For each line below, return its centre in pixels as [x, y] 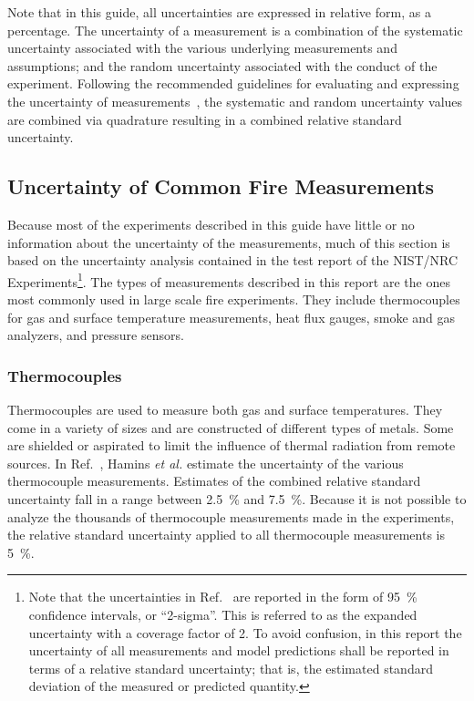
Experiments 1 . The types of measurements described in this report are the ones [229, 280]
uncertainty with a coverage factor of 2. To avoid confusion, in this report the [245, 632]
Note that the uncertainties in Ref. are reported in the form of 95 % [223, 597]
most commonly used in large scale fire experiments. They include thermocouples [234, 299]
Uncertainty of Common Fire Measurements [221, 186]
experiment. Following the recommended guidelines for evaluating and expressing [233, 83]
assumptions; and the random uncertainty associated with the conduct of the [222, 65]
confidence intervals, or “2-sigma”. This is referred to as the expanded [223, 614]
